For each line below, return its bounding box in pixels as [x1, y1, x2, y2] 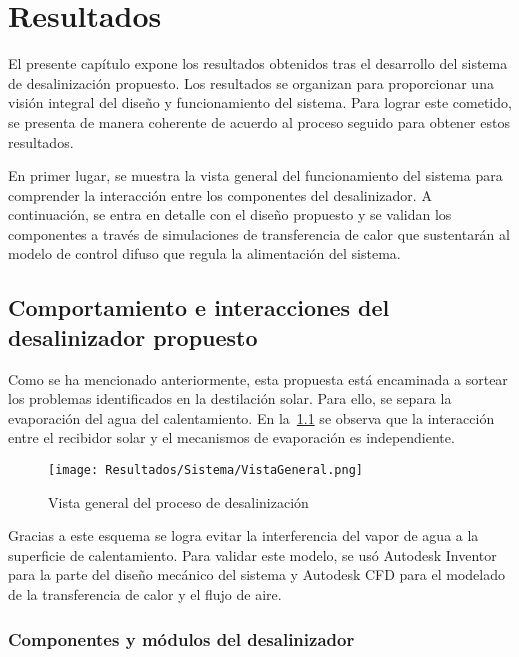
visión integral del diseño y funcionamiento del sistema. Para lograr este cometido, [8, 92, 512, 113]
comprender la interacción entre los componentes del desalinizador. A [8, 184, 432, 205]
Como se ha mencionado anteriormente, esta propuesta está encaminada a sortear [8, 368, 508, 389]
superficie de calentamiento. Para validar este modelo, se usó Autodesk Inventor [8, 544, 497, 565]
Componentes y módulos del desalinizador [8, 626, 355, 651]
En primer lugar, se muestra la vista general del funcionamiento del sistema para [8, 165, 503, 186]
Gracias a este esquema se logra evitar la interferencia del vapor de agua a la [8, 525, 479, 546]
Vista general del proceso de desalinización [48, 491, 309, 512]
